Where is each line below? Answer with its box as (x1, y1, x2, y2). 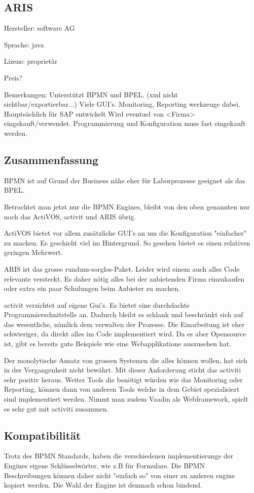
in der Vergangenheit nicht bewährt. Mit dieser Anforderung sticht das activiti (4, 365, 241, 375)
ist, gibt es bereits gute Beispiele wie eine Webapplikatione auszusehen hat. (4, 338, 231, 349)
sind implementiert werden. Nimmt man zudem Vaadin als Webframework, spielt (4, 394, 249, 404)
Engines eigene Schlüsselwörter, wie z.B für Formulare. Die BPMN (4, 460, 205, 471)
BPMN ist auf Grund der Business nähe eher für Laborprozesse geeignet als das (4, 175, 245, 185)
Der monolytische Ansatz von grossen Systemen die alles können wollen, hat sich (4, 355, 248, 365)
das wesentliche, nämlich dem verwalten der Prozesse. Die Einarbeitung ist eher (4, 319, 245, 329)
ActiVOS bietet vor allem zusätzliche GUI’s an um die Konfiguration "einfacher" (4, 228, 247, 238)
